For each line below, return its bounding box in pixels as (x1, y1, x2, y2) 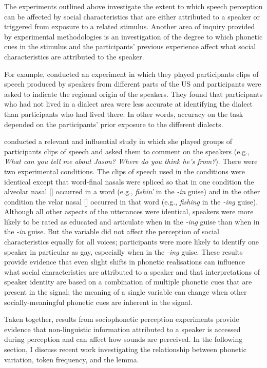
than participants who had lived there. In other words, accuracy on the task (4, 108, 243, 119)
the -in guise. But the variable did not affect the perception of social (4, 226, 219, 237)
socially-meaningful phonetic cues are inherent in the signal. (4, 296, 193, 307)
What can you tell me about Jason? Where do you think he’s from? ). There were (4, 156, 258, 167)
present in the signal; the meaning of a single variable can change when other (4, 287, 247, 297)
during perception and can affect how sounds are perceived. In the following (4, 334, 243, 344)
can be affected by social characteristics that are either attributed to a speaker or (4, 11, 260, 22)
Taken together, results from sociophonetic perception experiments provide (4, 314, 239, 324)
